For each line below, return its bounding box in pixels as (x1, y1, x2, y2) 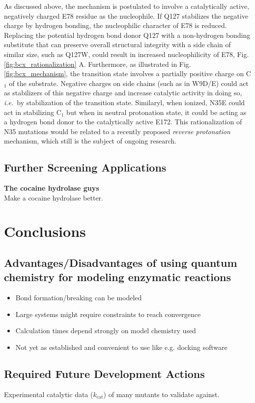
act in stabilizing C (4, 107, 61, 117)
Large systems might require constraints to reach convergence (15, 309, 201, 319)
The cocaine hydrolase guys (4, 183, 99, 193)
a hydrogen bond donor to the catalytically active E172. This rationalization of (4, 116, 242, 127)
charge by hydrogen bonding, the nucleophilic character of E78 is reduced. (4, 20, 227, 30)
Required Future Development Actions (4, 366, 205, 381)
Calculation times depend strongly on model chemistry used (15, 325, 196, 336)
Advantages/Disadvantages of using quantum (4, 255, 237, 270)
